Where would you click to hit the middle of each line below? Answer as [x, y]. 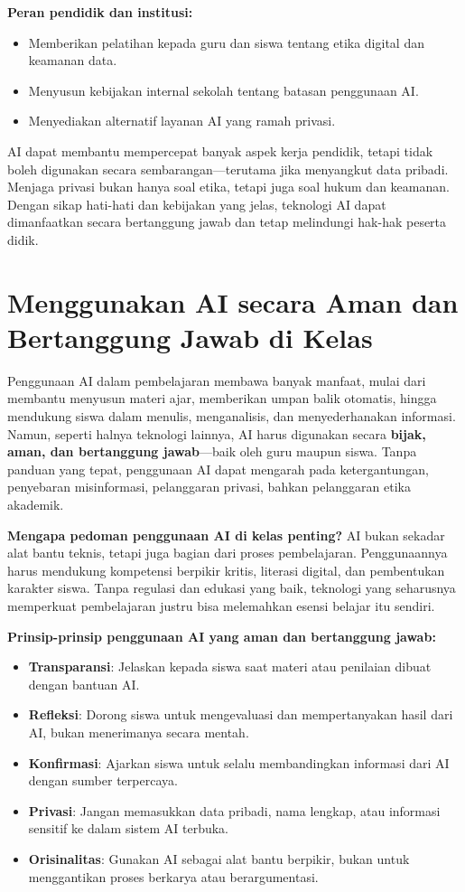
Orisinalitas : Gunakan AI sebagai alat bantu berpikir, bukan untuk [219, 858]
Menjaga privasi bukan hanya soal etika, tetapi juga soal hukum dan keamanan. [228, 187]
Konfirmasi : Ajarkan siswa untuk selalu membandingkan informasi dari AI [239, 762]
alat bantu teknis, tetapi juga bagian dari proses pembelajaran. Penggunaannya [228, 553]
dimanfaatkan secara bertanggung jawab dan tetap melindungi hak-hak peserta [227, 222]
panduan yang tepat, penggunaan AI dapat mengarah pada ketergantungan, [218, 469]
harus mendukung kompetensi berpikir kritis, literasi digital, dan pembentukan [226, 570]
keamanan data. [73, 60]
